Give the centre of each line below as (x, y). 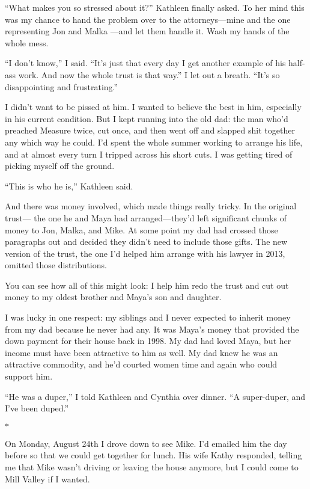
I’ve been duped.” (37, 408)
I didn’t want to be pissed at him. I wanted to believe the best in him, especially (153, 107)
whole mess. (27, 42)
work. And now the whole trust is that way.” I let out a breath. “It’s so (149, 74)
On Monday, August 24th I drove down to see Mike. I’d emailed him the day (146, 443)
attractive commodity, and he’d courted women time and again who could (141, 364)
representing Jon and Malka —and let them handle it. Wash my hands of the (147, 31)
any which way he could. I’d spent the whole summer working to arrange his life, (154, 142)
